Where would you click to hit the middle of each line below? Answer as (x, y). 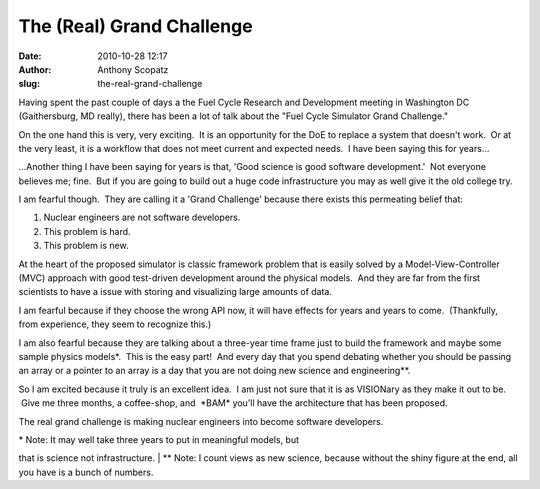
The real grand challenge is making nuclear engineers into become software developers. (201, 421)
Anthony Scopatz (133, 69)
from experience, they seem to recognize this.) (115, 324)
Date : (30, 56)
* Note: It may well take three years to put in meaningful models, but (159, 439)
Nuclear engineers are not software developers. (142, 217)
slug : (29, 84)
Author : (35, 69)
